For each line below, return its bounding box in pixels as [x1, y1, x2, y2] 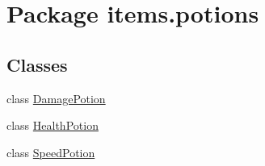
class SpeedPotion [6, 143, 95, 160]
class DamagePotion [6, 89, 106, 106]
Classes [6, 52, 68, 77]
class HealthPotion [6, 117, 99, 134]
